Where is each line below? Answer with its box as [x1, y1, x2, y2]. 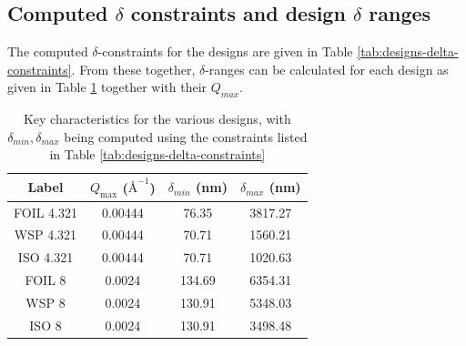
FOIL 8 [25, 270, 66, 290]
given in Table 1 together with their [7, 77, 208, 97]
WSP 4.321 [14, 225, 77, 244]
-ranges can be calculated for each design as [205, 59, 449, 78]
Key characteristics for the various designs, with [23, 109, 291, 128]
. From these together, [71, 59, 196, 78]
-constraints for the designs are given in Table [97, 42, 353, 61]
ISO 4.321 [17, 248, 74, 267]
